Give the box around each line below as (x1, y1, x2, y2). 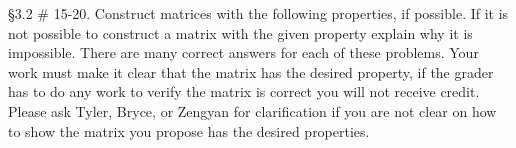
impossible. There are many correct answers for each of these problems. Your (8, 42, 479, 63)
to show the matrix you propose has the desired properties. (8, 120, 370, 141)
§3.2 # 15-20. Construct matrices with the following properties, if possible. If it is (8, 3, 509, 23)
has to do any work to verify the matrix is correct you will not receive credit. (8, 81, 480, 102)
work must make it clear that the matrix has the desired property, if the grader (8, 61, 494, 82)
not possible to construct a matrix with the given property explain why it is (8, 22, 473, 43)
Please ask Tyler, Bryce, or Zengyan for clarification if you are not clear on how (8, 100, 497, 121)
